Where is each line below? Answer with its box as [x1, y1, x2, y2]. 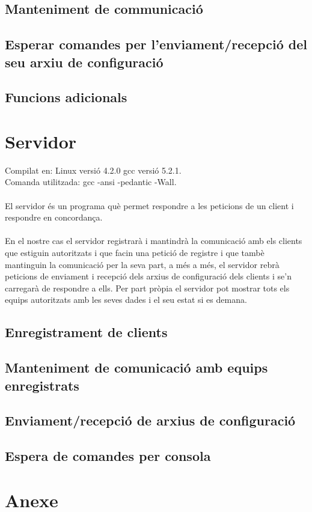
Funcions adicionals [5, 88, 127, 106]
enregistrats [5, 376, 79, 394]
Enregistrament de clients [5, 323, 168, 341]
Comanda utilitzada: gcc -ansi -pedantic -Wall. [5, 175, 177, 188]
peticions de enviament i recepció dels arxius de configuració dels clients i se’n [5, 270, 292, 282]
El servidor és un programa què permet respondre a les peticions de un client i [5, 199, 294, 212]
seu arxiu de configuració [5, 52, 164, 71]
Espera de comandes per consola [5, 446, 211, 465]
